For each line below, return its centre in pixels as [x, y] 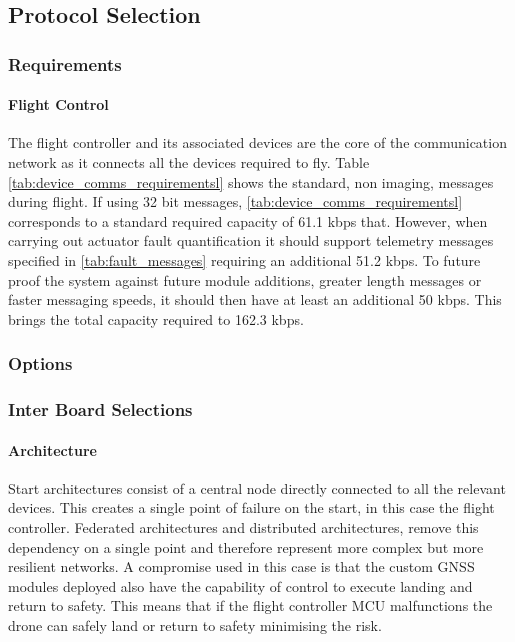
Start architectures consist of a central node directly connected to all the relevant [257, 487]
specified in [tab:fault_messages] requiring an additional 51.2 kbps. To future [244, 259]
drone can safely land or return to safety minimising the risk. [195, 625]
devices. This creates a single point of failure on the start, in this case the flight [251, 507]
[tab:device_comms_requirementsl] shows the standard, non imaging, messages [251, 181]
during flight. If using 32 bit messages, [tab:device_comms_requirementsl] [235, 201]
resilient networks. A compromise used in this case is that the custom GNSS [241, 566]
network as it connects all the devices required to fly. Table [189, 162]
